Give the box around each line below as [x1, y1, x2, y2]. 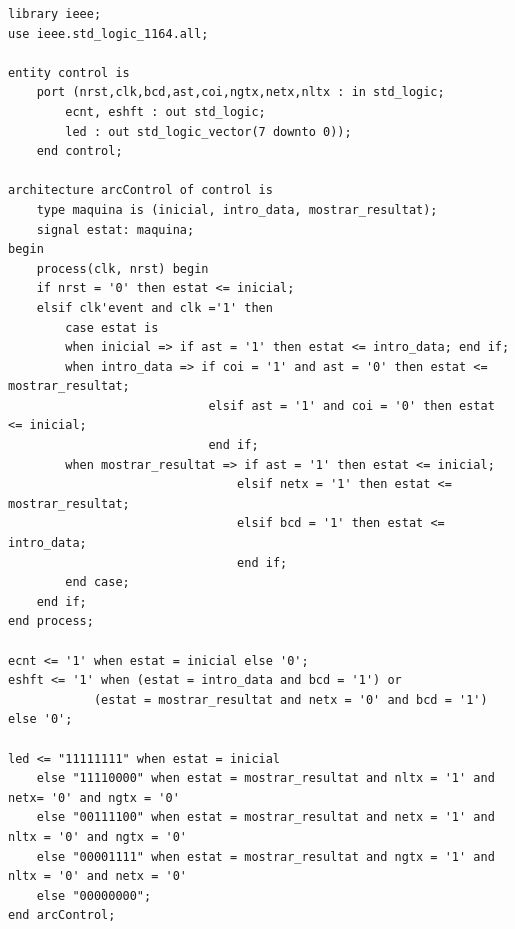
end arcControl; [8, 908, 116, 923]
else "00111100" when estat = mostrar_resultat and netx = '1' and [36, 810, 495, 825]
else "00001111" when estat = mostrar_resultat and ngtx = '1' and [36, 849, 495, 864]
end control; [36, 144, 123, 159]
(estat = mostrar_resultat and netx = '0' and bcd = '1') [93, 692, 488, 707]
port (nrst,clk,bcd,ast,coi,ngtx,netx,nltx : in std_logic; [36, 85, 445, 100]
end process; [8, 614, 94, 629]
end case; [65, 575, 130, 590]
